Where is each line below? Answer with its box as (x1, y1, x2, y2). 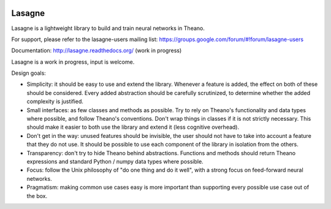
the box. (26, 192, 48, 199)
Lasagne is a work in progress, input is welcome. (11, 58, 135, 66)
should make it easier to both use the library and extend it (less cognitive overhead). (26, 123, 239, 131)
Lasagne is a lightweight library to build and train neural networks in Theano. (11, 25, 205, 32)
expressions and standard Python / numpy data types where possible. (26, 158, 204, 165)
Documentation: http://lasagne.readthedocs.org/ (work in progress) (11, 47, 182, 55)
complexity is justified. (26, 98, 84, 105)
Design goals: (11, 69, 46, 77)
